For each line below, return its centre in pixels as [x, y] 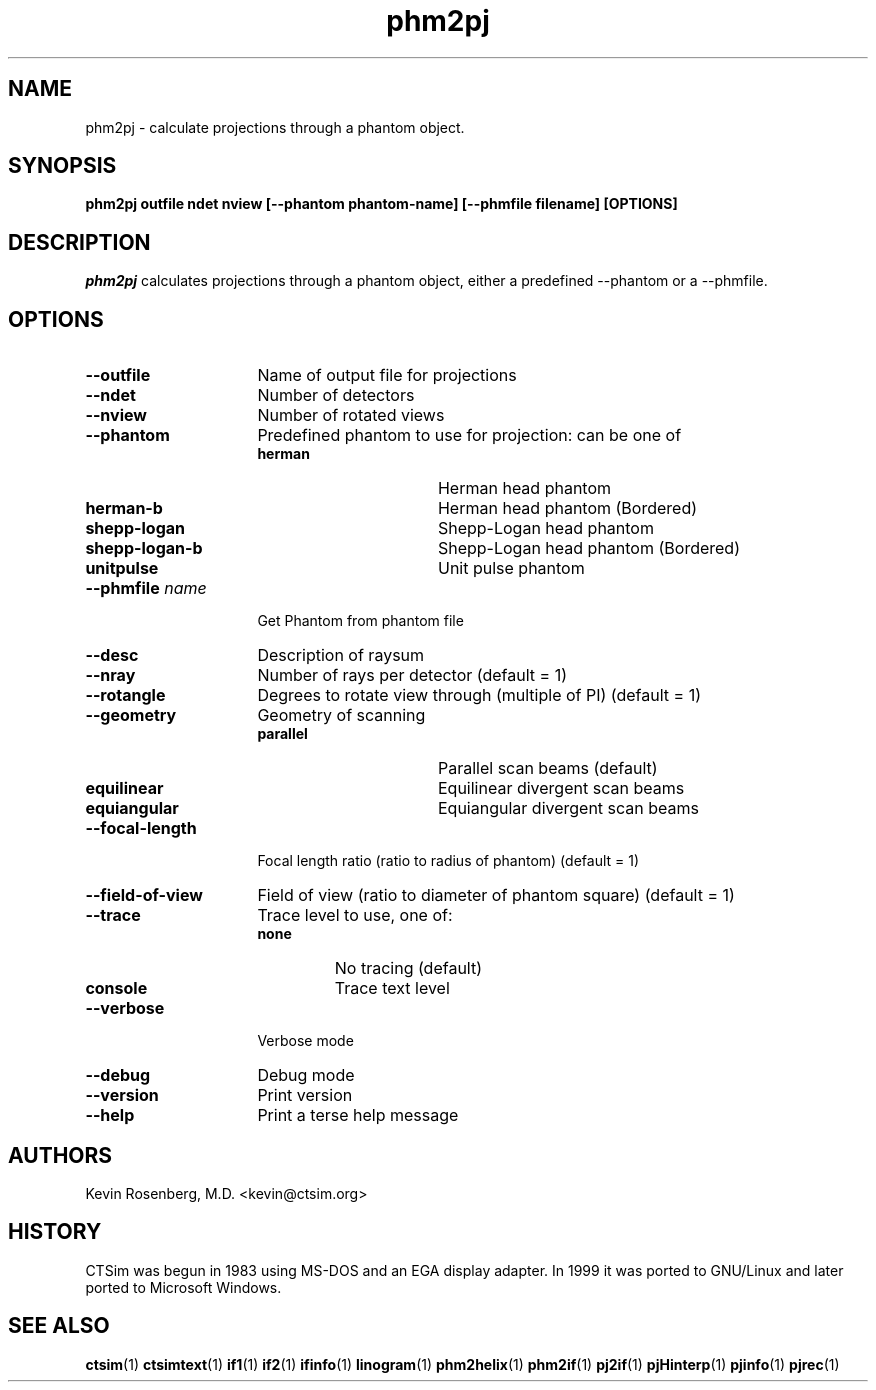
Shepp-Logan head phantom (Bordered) [588, 548]
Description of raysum [341, 655]
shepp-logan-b [144, 548]
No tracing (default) [408, 968]
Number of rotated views [351, 415]
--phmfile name [146, 588]
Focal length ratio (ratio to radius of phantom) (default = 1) [448, 861]
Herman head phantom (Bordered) [567, 508]
